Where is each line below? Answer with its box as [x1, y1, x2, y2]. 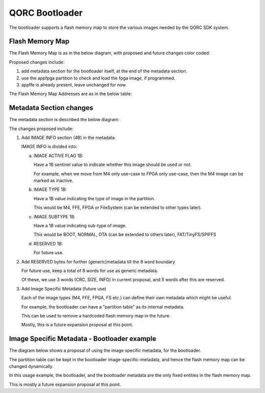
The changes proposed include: [9, 126, 74, 131]
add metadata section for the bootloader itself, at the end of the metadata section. [21, 68, 187, 74]
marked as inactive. [33, 178, 74, 183]
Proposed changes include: [9, 59, 65, 65]
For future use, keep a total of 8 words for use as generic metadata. [21, 267, 159, 273]
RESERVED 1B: [33, 240, 63, 246]
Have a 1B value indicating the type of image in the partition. [33, 195, 156, 201]
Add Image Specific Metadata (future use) [21, 286, 106, 291]
